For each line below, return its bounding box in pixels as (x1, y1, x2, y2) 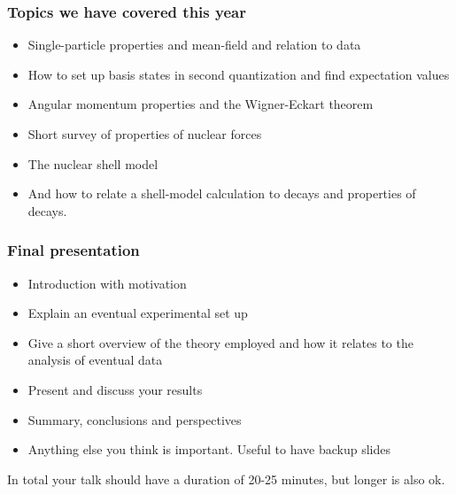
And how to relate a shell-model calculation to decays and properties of (27, 184, 416, 203)
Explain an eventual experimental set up (27, 304, 248, 322)
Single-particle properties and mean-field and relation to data (27, 35, 361, 54)
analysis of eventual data (27, 351, 163, 369)
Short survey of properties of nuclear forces (27, 125, 262, 143)
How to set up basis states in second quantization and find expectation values (27, 65, 450, 83)
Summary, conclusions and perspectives (27, 410, 242, 428)
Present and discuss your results (27, 380, 203, 398)
